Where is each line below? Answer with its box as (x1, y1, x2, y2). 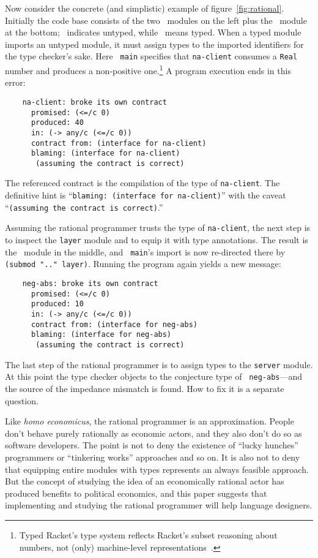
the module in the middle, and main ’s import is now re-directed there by (5, 245, 286, 258)
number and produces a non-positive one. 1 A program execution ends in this (5, 62, 291, 77)
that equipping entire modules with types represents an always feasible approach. (5, 462, 309, 475)
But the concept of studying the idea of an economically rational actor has (5, 475, 284, 488)
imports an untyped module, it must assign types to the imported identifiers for (5, 37, 304, 50)
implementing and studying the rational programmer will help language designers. (5, 499, 312, 511)
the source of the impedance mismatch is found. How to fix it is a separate (5, 382, 284, 394)
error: (5, 76, 26, 89)
